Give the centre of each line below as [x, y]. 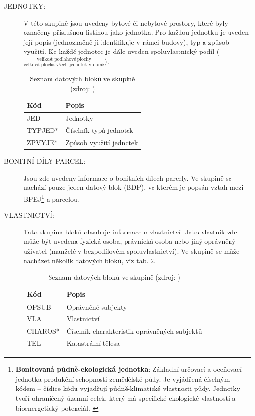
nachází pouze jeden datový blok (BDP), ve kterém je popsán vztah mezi [134, 187]
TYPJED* [43, 130]
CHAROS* [43, 331]
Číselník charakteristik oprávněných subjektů [134, 331]
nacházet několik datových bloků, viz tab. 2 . [90, 260]
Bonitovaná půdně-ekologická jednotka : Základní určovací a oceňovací [128, 369]
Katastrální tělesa [93, 343]
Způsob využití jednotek [102, 142]
